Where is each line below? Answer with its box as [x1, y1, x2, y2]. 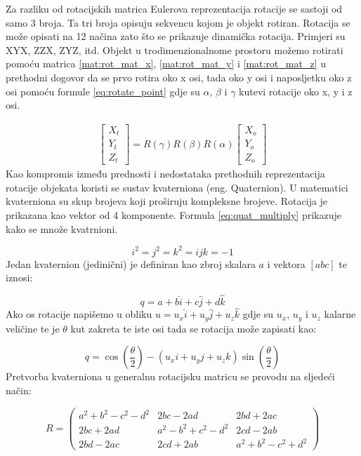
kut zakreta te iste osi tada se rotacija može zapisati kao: [70, 321, 317, 335]
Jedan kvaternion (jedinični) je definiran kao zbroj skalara [6, 256, 256, 271]
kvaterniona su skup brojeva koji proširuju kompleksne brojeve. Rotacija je [6, 194, 328, 208]
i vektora [267, 256, 306, 271]
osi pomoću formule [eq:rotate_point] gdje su [6, 83, 200, 98]
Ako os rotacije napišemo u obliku [6, 307, 152, 321]
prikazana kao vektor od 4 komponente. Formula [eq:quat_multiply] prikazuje [6, 208, 341, 222]
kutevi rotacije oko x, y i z [239, 83, 353, 98]
